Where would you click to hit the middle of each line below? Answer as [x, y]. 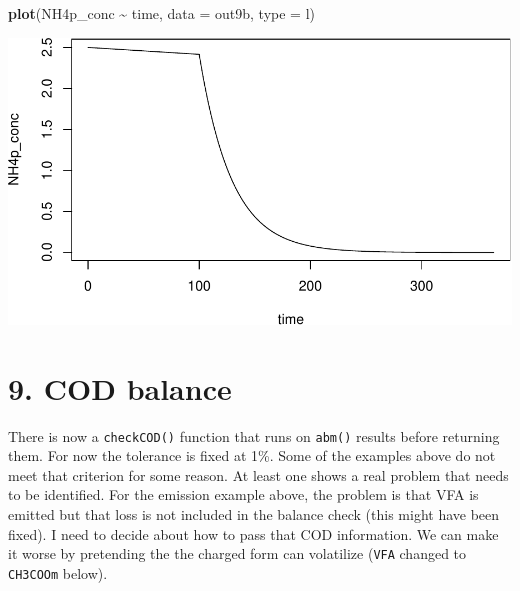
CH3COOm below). [58, 572]
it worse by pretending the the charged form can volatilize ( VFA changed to [237, 553]
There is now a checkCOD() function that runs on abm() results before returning [254, 435]
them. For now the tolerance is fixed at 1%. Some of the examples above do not [252, 455]
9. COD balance [120, 387]
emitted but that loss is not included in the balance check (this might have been [254, 514]
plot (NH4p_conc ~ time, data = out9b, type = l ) [162, 13]
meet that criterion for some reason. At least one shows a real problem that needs [258, 474]
